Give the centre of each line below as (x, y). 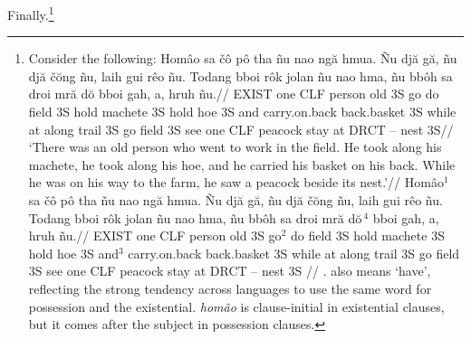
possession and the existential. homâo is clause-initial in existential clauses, (236, 306)
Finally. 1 (31, 13)
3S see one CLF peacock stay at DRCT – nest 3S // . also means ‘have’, (230, 271)
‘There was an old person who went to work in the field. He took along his (235, 147)
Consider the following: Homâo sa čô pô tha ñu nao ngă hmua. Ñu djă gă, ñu (243, 58)
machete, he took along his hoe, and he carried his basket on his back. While (242, 164)
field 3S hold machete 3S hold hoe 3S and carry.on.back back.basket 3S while (242, 112)
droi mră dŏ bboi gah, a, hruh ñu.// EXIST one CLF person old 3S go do (234, 94)
